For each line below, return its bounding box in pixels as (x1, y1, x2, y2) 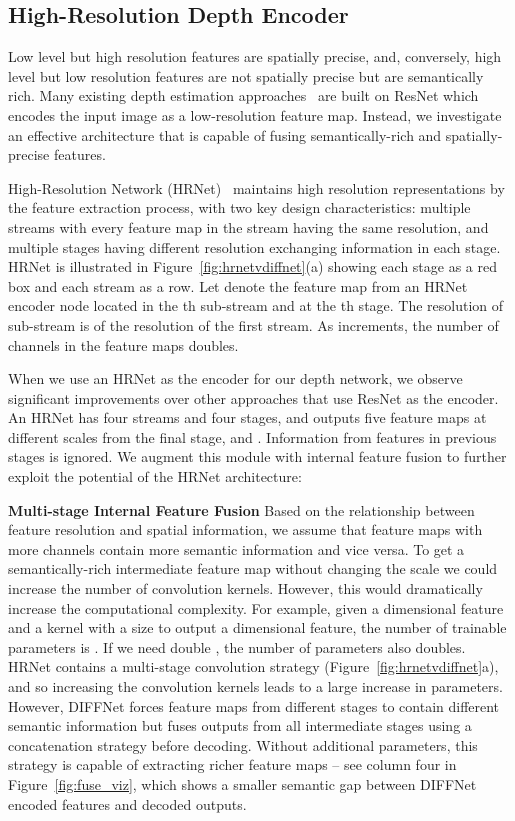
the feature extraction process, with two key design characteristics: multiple (8, 197, 471, 218)
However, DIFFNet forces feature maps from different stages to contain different (8, 695, 500, 716)
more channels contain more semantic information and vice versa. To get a (8, 538, 465, 559)
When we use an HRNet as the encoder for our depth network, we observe (8, 368, 463, 389)
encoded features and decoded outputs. (8, 793, 247, 814)
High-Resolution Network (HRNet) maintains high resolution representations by (8, 177, 505, 198)
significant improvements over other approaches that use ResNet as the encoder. (8, 387, 499, 408)
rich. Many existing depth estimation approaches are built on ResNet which (8, 85, 479, 106)
